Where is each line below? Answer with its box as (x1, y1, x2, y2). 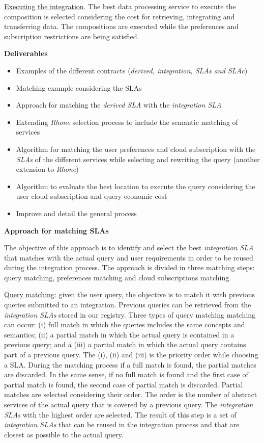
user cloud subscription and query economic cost (16, 191, 167, 201)
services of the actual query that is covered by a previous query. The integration (4, 399, 253, 409)
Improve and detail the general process (16, 207, 137, 218)
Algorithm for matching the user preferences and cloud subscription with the (16, 143, 256, 154)
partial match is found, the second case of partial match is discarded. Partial (4, 379, 243, 389)
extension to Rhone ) (16, 164, 79, 174)
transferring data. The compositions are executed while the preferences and (4, 21, 239, 32)
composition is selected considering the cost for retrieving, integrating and (4, 11, 235, 21)
